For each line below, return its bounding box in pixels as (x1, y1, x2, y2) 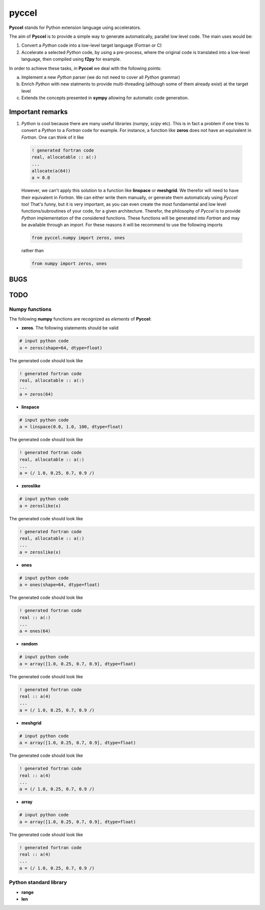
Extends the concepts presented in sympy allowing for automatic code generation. (21, 95, 189, 101)
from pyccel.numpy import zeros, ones (31, 235, 125, 241)
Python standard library (9, 879, 67, 886)
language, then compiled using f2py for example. (21, 56, 121, 62)
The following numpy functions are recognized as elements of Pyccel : (9, 316, 152, 321)
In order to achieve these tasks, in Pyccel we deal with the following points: (9, 65, 162, 71)
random (21, 641, 38, 647)
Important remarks (9, 107, 68, 116)
